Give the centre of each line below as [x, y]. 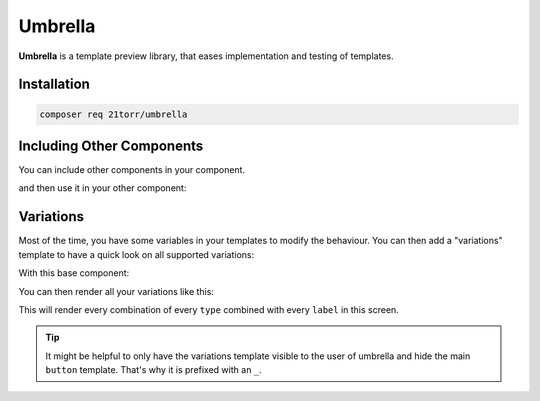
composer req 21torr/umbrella [113, 114]
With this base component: [74, 273]
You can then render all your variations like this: [116, 291]
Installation [54, 84]
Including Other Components [111, 145]
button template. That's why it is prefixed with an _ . [153, 370]
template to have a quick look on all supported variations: [136, 254]
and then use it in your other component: [102, 188]
